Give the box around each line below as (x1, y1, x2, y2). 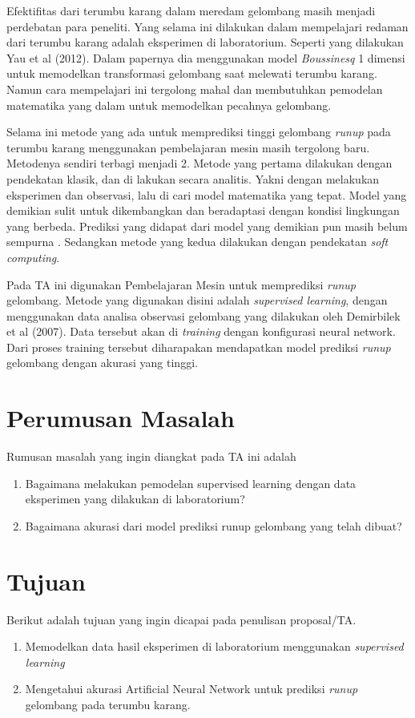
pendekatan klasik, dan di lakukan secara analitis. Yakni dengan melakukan (6, 170, 380, 187)
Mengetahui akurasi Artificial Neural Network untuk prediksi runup (25, 680, 358, 697)
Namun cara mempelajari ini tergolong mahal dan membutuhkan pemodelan (6, 80, 383, 97)
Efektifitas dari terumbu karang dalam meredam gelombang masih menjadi (6, 2, 376, 18)
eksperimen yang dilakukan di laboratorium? (25, 490, 245, 507)
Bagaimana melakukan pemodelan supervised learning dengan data (25, 474, 357, 491)
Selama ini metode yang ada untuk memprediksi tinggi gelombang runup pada (6, 123, 391, 140)
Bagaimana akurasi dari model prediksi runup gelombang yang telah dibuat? (25, 517, 402, 534)
